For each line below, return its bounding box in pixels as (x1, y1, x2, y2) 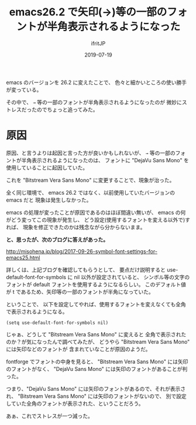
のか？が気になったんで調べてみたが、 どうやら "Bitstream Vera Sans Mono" (6, 338, 190, 345)
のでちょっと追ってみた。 (36, 106, 98, 113)
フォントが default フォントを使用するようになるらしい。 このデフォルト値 (6, 280, 186, 288)
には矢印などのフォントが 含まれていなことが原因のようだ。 (6, 345, 151, 353)
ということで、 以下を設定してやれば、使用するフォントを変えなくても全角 (6, 300, 186, 307)
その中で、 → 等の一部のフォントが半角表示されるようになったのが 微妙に (6, 98, 183, 106)
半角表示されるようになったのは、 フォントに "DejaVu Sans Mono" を (21, 156, 189, 163)
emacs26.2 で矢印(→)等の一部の (9, 5, 167, 19)
